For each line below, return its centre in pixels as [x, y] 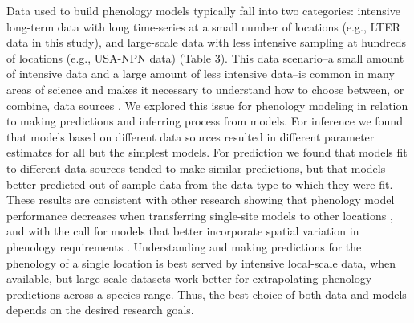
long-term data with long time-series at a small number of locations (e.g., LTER [203, 26]
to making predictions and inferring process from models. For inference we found [205, 121]
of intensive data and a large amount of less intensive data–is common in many [201, 74]
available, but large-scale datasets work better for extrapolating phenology [189, 278]
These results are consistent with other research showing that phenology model [201, 200]
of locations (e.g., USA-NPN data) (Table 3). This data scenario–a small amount [205, 57]
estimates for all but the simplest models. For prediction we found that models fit [207, 152]
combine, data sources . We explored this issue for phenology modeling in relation [207, 105]
